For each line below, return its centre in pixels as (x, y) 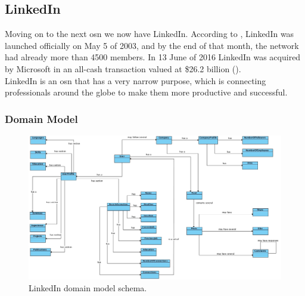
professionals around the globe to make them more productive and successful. (146, 92)
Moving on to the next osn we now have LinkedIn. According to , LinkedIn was (150, 34)
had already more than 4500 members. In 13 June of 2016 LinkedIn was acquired (153, 57)
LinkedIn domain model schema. (88, 287)
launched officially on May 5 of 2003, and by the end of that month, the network (152, 45)
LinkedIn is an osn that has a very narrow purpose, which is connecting (136, 80)
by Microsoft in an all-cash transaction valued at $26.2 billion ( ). (123, 68)
